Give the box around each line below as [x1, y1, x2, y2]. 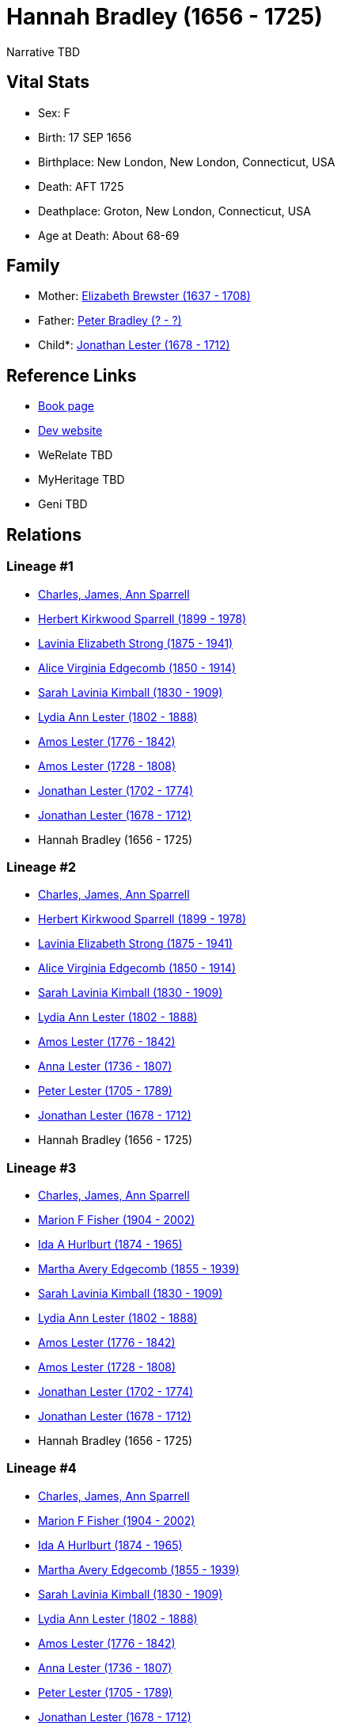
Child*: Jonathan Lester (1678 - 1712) [38, 338, 230, 352]
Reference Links [6, 365, 137, 386]
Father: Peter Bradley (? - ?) [38, 314, 182, 328]
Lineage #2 [6, 858, 77, 875]
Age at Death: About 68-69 [38, 228, 180, 242]
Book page [38, 399, 94, 413]
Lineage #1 [6, 558, 74, 575]
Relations [6, 524, 82, 545]
